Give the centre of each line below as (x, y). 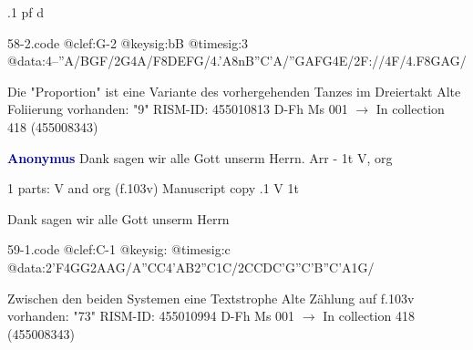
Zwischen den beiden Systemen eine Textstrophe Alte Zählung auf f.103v (211, 298)
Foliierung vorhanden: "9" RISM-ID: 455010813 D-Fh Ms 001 (178, 109)
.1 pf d (26, 12)
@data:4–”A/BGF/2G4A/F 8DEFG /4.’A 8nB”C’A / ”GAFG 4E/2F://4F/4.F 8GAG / (237, 61)
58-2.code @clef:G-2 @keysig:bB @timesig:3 (128, 42)
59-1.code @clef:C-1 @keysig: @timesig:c (119, 249)
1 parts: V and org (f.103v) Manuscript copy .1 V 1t (153, 188)
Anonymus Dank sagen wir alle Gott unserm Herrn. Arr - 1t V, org (200, 157)
